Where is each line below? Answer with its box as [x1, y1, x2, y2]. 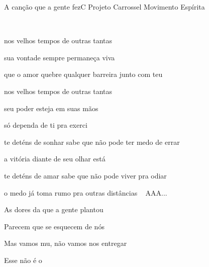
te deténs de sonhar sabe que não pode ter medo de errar [4, 136, 180, 147]
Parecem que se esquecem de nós [4, 221, 104, 231]
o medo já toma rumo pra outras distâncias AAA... [4, 187, 167, 198]
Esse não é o [4, 254, 42, 265]
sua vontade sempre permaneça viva [4, 52, 115, 62]
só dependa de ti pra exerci [4, 120, 87, 130]
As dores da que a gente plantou [4, 204, 103, 215]
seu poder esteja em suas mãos [4, 103, 98, 113]
